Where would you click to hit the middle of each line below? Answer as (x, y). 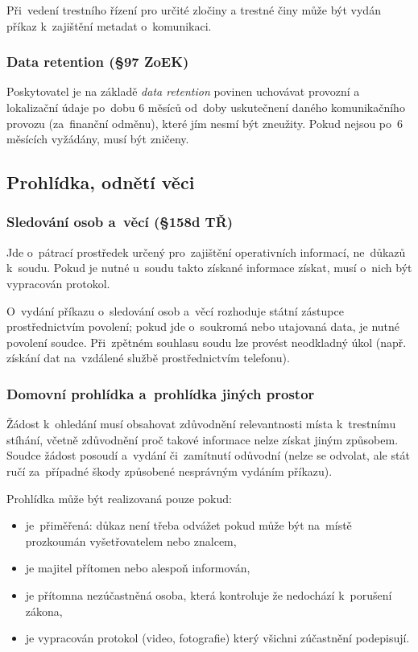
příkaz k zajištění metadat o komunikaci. (109, 25)
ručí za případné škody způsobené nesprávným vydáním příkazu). (170, 470)
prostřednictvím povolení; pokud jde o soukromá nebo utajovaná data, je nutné (203, 326)
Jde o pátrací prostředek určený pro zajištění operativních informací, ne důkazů (206, 252)
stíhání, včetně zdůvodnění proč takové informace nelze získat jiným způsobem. (203, 439)
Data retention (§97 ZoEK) (98, 62)
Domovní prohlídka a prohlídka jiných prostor (161, 393)
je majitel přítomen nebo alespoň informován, (138, 568)
